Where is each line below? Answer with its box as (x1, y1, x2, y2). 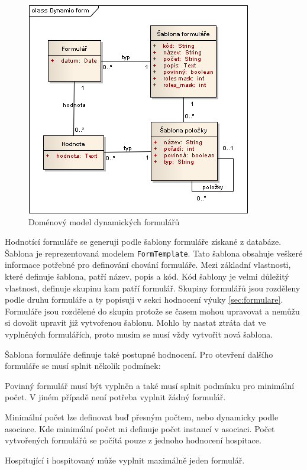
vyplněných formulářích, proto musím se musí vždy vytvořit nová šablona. (5, 328, 273, 340)
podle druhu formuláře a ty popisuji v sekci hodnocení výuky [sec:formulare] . (5, 293, 283, 306)
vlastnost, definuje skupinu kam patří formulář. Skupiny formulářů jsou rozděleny (5, 281, 300, 294)
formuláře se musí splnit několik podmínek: (5, 359, 161, 372)
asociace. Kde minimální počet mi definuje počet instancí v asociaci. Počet (5, 422, 275, 435)
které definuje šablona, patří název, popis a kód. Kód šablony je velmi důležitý (5, 270, 289, 283)
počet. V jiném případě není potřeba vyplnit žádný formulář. (5, 391, 226, 403)
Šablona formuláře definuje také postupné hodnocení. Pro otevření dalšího (5, 348, 273, 360)
